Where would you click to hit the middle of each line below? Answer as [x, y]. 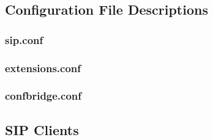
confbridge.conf [43, 96]
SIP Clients [42, 129]
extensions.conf [43, 68]
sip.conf [24, 39]
